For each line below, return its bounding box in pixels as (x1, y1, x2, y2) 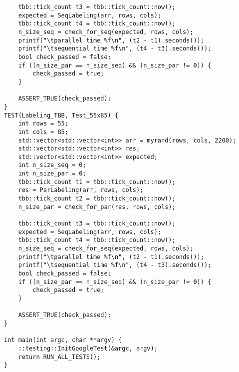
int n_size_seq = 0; (18, 161, 86, 169)
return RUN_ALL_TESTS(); (18, 353, 101, 360)
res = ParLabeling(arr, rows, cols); (18, 186, 144, 194)
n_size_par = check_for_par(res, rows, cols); (18, 203, 176, 210)
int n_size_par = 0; (18, 170, 86, 177)
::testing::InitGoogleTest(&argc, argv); (18, 344, 158, 352)
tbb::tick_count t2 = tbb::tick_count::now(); (18, 195, 176, 202)
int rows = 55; (18, 120, 68, 127)
